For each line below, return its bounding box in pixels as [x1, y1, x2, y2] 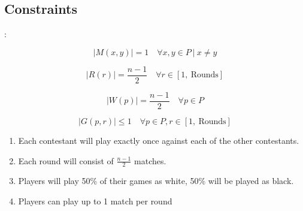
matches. [134, 154, 166, 167]
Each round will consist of [18, 154, 114, 167]
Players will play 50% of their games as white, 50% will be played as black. [18, 174, 294, 187]
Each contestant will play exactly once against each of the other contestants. [18, 134, 299, 146]
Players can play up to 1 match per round [18, 194, 172, 207]
